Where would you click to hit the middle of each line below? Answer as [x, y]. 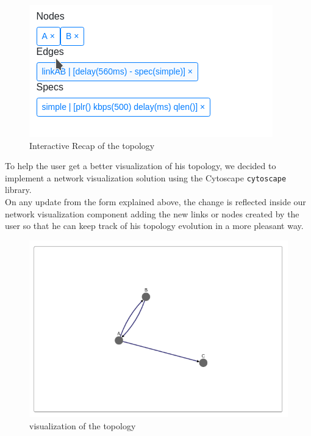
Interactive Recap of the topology [92, 145]
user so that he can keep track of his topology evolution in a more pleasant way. [154, 226]
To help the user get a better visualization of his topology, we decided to [141, 166]
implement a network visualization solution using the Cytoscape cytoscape [146, 177]
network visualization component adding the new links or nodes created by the [152, 213]
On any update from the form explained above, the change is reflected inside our [155, 202]
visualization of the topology [83, 425]
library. [18, 190]
